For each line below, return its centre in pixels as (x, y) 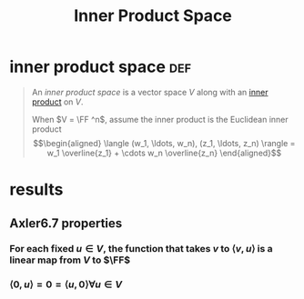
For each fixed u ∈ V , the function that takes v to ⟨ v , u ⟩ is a (141, 249)
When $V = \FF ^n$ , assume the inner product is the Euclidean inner (160, 119)
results (36, 189)
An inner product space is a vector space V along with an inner (150, 92)
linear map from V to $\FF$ (70, 260)
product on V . (57, 102)
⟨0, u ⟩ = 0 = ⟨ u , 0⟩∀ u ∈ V (66, 284)
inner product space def (101, 67)
